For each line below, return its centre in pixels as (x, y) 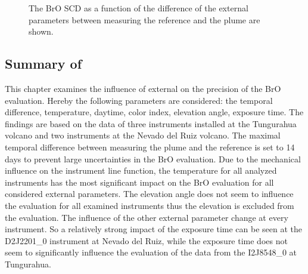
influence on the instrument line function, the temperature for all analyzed (141, 170)
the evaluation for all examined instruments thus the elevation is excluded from (150, 205)
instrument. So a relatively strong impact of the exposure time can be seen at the (153, 229)
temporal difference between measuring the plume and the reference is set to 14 (150, 147)
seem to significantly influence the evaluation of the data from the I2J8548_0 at (151, 252)
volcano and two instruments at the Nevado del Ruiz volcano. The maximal (143, 135)
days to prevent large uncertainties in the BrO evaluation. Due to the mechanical (153, 158)
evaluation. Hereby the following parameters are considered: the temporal (139, 100)
